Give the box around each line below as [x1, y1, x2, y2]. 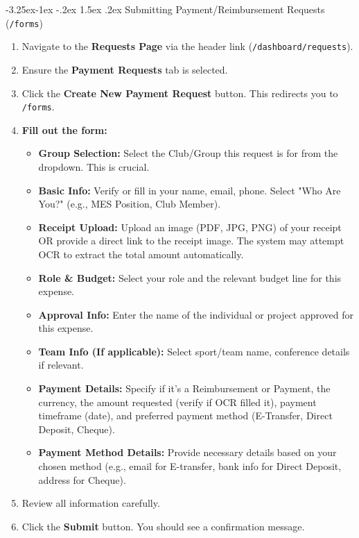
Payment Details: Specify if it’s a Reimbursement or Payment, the [38, 381, 331, 396]
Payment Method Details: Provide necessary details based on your [38, 445, 337, 460]
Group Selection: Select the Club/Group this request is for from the [38, 146, 338, 160]
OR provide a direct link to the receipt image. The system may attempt [38, 233, 344, 248]
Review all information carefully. [21, 496, 160, 510]
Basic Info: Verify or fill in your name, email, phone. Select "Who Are [38, 183, 341, 197]
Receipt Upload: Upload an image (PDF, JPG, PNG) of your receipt [38, 219, 342, 234]
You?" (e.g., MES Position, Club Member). [38, 196, 221, 211]
